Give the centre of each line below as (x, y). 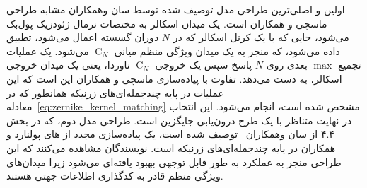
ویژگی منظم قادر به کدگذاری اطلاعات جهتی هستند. (115, 176)
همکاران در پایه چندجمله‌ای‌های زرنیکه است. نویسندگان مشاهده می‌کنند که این (171, 147)
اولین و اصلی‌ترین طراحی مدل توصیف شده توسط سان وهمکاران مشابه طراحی (176, 9)
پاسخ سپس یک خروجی (204, 65)
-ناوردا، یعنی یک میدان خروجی (70, 65)
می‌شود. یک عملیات (48, 51)
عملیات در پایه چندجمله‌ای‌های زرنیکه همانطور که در (115, 92)
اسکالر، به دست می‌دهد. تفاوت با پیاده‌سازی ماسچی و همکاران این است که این (174, 78)
